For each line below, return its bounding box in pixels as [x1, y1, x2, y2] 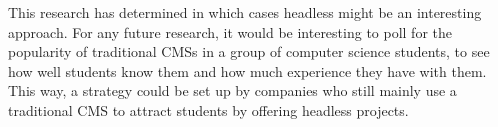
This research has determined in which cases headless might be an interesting [8, 2, 482, 22]
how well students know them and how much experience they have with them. [8, 60, 487, 81]
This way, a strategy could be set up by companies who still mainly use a [8, 80, 457, 101]
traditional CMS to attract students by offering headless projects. [8, 99, 409, 120]
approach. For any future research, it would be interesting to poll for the [8, 21, 452, 42]
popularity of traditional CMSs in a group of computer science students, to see [8, 41, 490, 62]
